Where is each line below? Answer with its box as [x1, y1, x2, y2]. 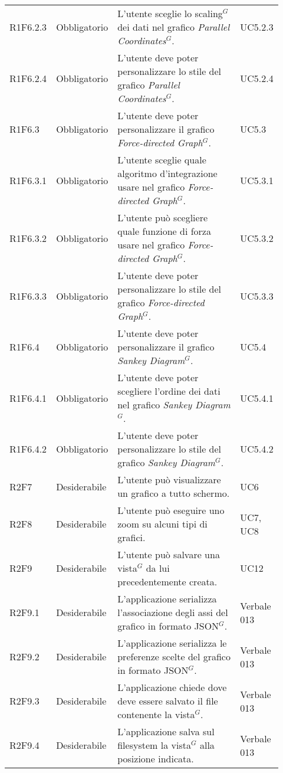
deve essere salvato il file [117, 694, 218, 708]
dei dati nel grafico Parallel [117, 20, 230, 34]
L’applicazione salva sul [117, 725, 215, 738]
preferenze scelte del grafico [117, 650, 231, 663]
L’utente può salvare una [117, 548, 220, 561]
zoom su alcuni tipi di [117, 517, 208, 530]
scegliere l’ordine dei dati [117, 384, 221, 398]
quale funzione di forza [117, 224, 211, 238]
